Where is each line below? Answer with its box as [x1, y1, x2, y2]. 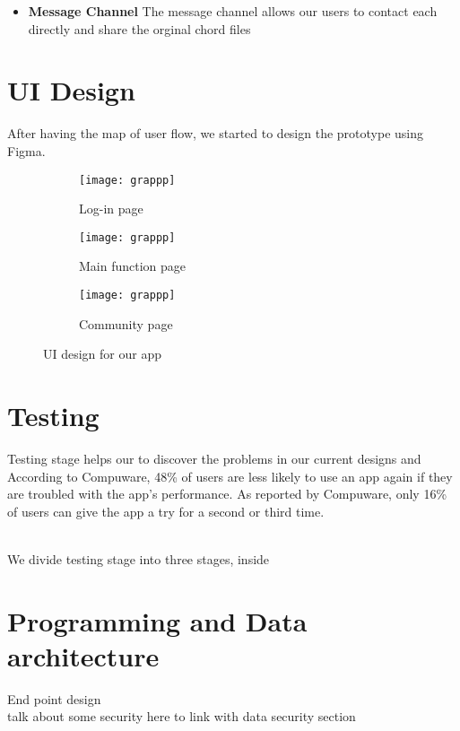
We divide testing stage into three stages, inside [7, 549, 270, 568]
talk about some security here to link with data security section [7, 707, 356, 726]
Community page [79, 314, 173, 333]
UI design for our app [43, 344, 162, 363]
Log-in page [79, 199, 143, 218]
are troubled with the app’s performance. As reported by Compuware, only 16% [7, 484, 447, 503]
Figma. [7, 141, 46, 160]
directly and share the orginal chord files [28, 19, 251, 38]
